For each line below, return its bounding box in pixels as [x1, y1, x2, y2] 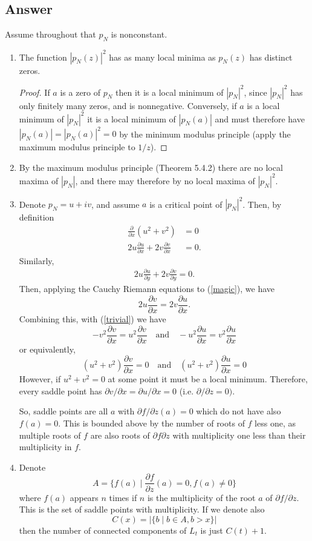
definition [19, 211, 54, 224]
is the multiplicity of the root [147, 491, 256, 503]
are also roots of [90, 428, 150, 441]
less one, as [255, 417, 296, 430]
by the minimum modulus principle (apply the [119, 127, 291, 140]
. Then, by [242, 197, 282, 210]
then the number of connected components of [19, 523, 187, 536]
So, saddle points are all [19, 405, 108, 417]
